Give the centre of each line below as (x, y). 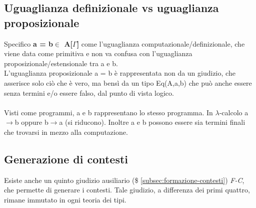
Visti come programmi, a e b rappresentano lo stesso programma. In (108, 112)
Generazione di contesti (66, 159)
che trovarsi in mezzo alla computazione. (66, 132)
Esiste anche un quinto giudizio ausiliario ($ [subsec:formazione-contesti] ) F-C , (124, 180)
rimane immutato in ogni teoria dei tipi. (65, 199)
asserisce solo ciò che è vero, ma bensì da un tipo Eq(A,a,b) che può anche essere (128, 82)
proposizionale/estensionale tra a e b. (61, 63)
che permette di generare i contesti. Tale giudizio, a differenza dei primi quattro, (127, 190)
